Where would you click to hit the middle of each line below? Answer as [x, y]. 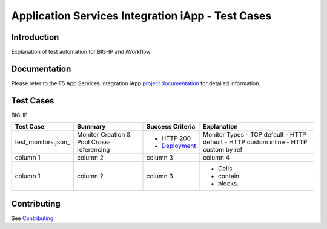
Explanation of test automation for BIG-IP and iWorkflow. [81, 52]
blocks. [229, 184]
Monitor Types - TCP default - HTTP [255, 135]
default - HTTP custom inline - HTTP [255, 142]
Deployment [179, 146]
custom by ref [223, 150]
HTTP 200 [176, 138]
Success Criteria [171, 127]
